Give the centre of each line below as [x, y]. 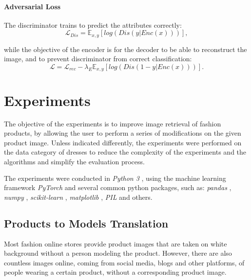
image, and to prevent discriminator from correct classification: [98, 59]
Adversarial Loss [32, 6]
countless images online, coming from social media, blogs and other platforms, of [124, 262]
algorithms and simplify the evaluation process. [74, 161]
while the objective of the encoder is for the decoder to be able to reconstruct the [125, 49]
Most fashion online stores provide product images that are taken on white [116, 243]
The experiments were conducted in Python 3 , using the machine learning [115, 178]
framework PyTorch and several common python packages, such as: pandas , [118, 187]
